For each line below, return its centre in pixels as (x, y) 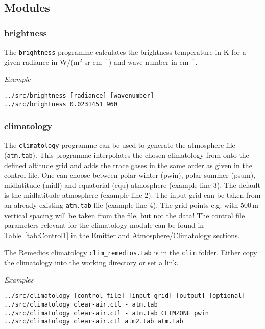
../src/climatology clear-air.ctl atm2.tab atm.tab (94, 322)
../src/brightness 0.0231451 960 (61, 104)
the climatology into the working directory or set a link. (91, 262)
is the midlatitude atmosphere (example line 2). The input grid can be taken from (132, 195)
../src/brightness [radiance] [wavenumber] (79, 95)
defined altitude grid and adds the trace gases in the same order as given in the (128, 165)
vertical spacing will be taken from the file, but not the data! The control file (125, 215)
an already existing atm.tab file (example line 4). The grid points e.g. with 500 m (131, 205)
